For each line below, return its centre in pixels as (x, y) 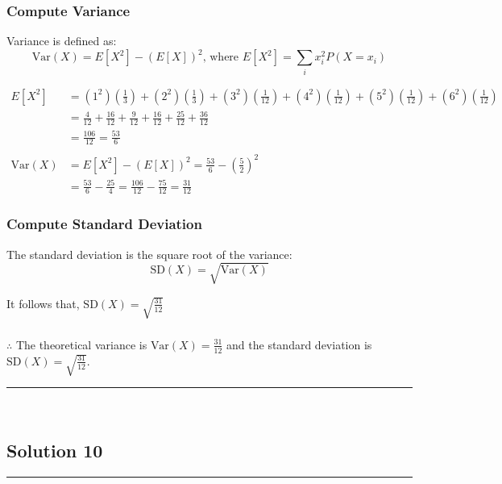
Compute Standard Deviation (104, 224)
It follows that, (43, 303)
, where (221, 58)
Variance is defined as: (62, 41)
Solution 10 (55, 450)
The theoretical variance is (81, 344)
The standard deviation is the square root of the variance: (149, 254)
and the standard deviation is (299, 344)
